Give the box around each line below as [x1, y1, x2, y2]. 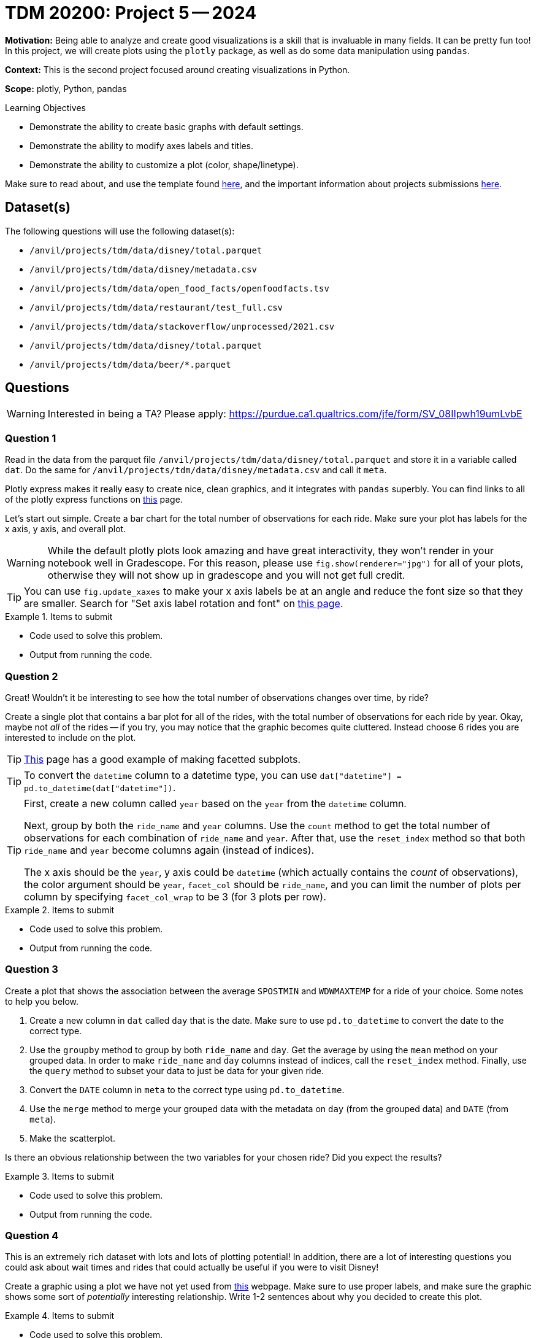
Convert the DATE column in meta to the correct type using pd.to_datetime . [29, 1084, 345, 1095]
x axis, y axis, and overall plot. [5, 524, 126, 535]
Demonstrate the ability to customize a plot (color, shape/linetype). [29, 159, 299, 170]
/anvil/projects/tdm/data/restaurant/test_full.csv [29, 302, 283, 312]
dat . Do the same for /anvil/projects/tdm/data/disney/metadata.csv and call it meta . [5, 465, 387, 476]
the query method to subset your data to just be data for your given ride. [29, 1065, 324, 1076]
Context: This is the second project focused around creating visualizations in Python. [5, 64, 350, 75]
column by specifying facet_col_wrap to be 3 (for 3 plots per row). [24, 890, 326, 903]
